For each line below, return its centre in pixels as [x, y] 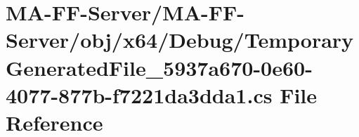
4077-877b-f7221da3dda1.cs [139, 94]
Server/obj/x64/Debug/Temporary [180, 40]
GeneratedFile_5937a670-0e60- [159, 67]
